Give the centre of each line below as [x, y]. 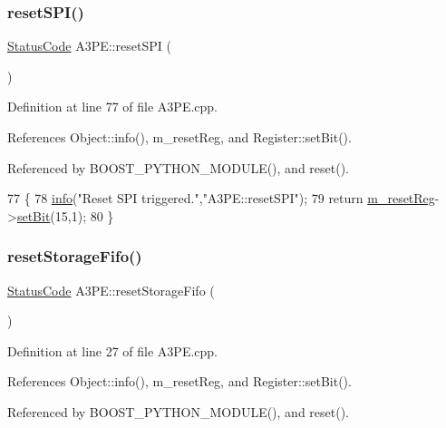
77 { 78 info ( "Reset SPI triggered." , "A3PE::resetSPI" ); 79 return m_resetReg [221, 198]
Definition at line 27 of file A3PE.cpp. [113, 350]
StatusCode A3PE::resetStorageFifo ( [111, 290]
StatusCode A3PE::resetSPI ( [89, 46]
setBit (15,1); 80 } [65, 215]
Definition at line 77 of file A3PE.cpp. [113, 107]
